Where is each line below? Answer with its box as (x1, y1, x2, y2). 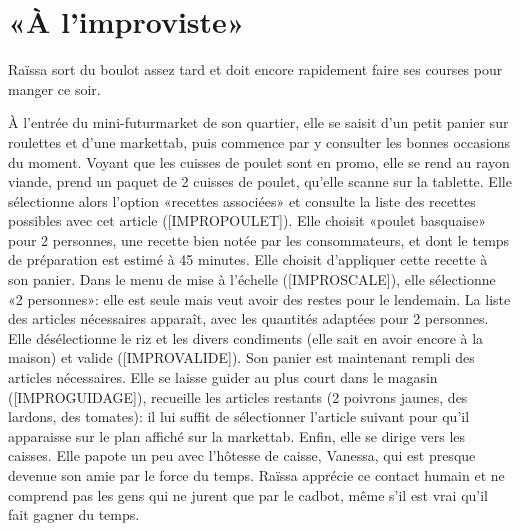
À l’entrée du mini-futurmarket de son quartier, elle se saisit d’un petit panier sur (8, 112, 509, 133)
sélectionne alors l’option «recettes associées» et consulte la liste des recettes (8, 190, 476, 211)
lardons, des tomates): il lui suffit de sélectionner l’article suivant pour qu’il (8, 406, 470, 427)
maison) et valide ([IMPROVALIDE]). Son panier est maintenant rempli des (8, 347, 475, 368)
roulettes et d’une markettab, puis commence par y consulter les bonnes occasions (8, 131, 510, 152)
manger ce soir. (8, 78, 101, 99)
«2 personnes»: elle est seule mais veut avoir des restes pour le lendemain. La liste (8, 288, 511, 309)
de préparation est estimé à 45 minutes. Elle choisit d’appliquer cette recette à (8, 249, 488, 270)
